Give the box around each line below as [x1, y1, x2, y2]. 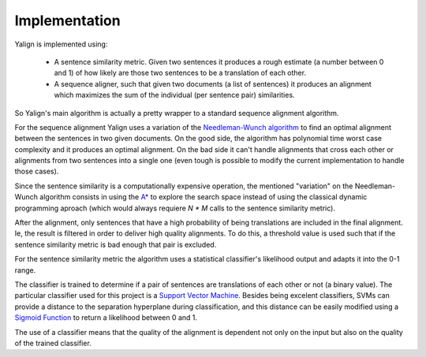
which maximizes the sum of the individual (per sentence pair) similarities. [54, 91, 295, 100]
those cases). [14, 166, 59, 177]
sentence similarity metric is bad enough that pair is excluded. [14, 240, 217, 249]
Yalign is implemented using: [14, 39, 108, 49]
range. [14, 265, 36, 275]
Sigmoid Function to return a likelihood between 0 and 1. [14, 313, 197, 322]
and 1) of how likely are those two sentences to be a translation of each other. [54, 68, 307, 78]
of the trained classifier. [14, 338, 92, 348]
